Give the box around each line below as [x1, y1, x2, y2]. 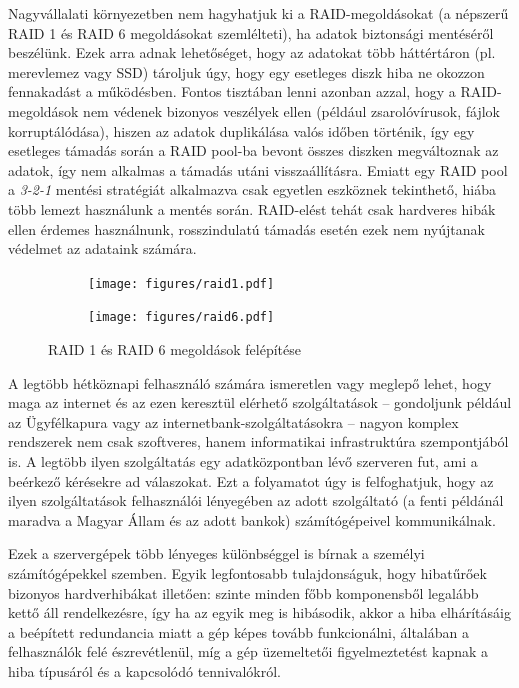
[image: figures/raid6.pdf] [88, 310, 275, 325]
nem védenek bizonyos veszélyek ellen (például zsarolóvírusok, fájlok [83, 100, 500, 121]
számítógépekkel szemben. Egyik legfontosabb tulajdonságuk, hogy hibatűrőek [8, 562, 487, 583]
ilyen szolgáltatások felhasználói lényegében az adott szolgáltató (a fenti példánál [8, 490, 504, 511]
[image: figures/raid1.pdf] [88, 276, 275, 291]
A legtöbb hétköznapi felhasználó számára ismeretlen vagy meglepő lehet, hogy [8, 372, 492, 393]
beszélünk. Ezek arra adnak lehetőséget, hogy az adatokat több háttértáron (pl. [8, 42, 496, 63]
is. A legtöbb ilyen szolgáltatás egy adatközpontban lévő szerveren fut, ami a [8, 451, 478, 471]
